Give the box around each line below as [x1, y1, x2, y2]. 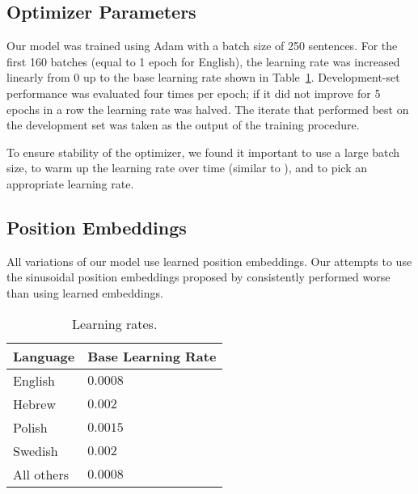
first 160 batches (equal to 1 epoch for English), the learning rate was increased [6, 53, 400, 70]
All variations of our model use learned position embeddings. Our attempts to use [6, 252, 412, 269]
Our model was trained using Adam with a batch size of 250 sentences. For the [6, 37, 398, 54]
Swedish [13, 441, 58, 460]
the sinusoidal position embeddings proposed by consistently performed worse [6, 268, 391, 285]
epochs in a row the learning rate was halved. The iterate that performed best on [6, 100, 409, 117]
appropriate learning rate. [6, 175, 134, 192]
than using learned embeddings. [6, 284, 163, 301]
